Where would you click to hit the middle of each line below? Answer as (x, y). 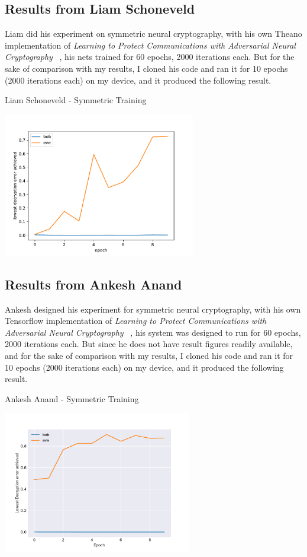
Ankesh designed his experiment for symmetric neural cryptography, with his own (153, 309)
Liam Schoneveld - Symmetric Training (76, 100)
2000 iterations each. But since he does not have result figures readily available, (149, 344)
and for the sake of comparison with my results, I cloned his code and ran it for (149, 356)
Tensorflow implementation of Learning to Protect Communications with (136, 321)
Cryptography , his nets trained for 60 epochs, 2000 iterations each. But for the (150, 57)
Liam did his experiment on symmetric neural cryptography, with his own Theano (153, 34)
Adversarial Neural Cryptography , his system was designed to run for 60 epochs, (153, 332)
